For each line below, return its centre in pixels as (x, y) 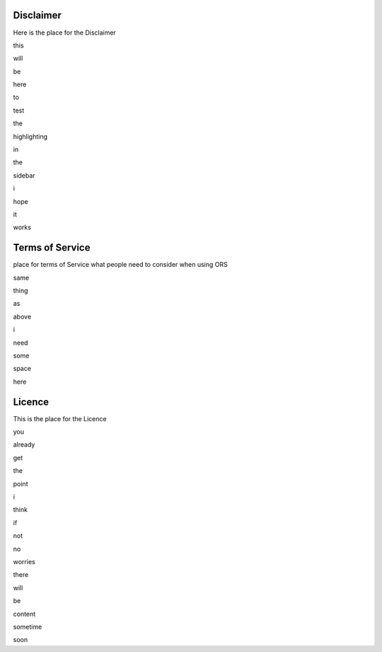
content (24, 614)
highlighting (30, 136)
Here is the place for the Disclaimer (64, 33)
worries (24, 562)
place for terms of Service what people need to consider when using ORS (120, 265)
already (24, 445)
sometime (28, 627)
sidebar (24, 175)
